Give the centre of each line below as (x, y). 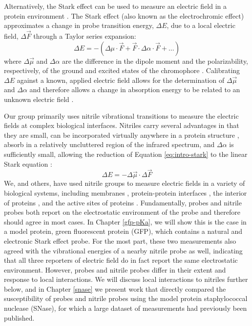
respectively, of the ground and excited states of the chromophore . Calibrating (122, 70)
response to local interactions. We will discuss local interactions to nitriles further (126, 279)
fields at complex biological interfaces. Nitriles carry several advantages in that (122, 125)
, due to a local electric (201, 25)
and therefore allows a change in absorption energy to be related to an (135, 89)
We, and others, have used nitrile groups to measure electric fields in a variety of (125, 183)
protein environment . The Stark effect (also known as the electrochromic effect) (124, 15)
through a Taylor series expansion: (85, 36)
